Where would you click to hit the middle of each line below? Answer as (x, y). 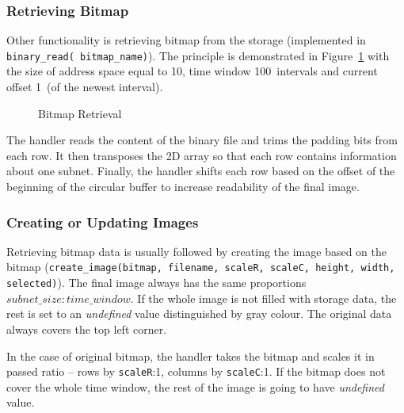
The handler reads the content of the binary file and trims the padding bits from (202, 140)
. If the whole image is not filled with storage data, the (263, 298)
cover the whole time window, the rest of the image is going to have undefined (195, 386)
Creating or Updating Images (103, 222)
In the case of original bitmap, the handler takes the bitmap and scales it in (191, 356)
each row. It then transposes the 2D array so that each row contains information (202, 155)
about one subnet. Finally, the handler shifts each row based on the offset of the (201, 171)
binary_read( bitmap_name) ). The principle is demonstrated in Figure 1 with (198, 55)
